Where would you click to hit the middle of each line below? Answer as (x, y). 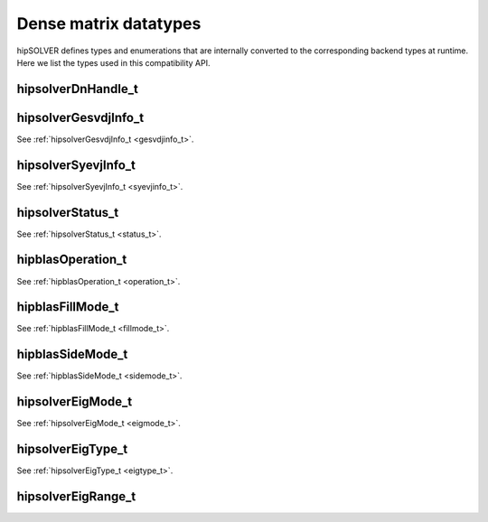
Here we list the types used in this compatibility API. (113, 62)
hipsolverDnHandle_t (78, 89)
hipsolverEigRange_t (76, 497)
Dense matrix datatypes (109, 23)
